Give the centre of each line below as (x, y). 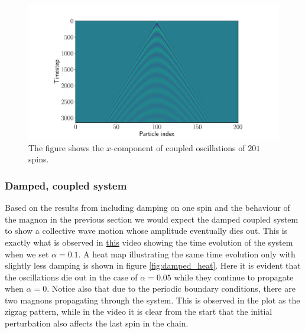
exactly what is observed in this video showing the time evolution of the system (149, 242)
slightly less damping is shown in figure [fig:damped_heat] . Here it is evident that (153, 265)
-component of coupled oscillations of (178, 147)
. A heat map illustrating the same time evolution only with (187, 254)
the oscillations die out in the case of (71, 277)
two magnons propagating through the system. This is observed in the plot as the (152, 300)
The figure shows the (66, 147)
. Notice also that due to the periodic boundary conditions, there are (171, 288)
